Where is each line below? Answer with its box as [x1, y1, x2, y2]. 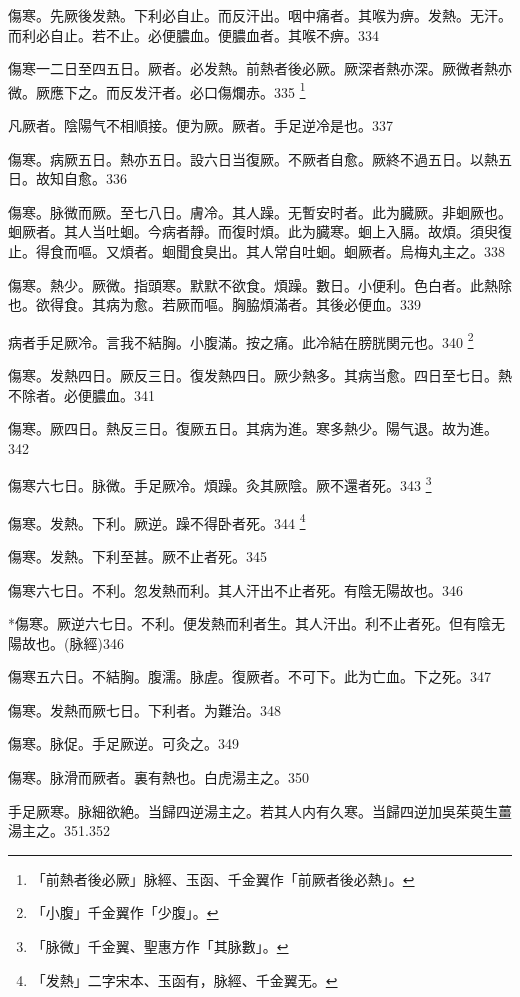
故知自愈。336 [35, 168, 127, 189]
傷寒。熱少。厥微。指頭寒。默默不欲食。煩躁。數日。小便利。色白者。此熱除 [8, 274, 512, 295]
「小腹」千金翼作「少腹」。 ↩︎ [31, 902, 219, 923]
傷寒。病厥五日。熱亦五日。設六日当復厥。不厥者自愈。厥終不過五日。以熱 [8, 148, 498, 169]
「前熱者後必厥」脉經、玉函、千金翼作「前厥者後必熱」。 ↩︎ [31, 868, 415, 889]
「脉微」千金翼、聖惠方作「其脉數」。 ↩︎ [31, 936, 289, 957]
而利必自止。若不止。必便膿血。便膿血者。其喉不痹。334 [8, 24, 379, 45]
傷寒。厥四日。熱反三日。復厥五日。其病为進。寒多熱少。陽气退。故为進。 [8, 418, 498, 439]
